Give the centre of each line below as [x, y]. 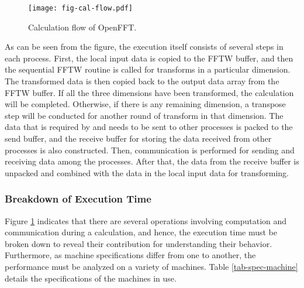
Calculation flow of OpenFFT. [82, 27]
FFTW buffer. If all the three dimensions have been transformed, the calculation [149, 92]
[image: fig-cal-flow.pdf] [80, 8]
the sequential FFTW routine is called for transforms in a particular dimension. [148, 69]
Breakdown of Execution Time [78, 199]
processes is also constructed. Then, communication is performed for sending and [150, 150]
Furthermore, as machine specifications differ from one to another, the [130, 255]
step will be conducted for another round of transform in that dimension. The [144, 115]
